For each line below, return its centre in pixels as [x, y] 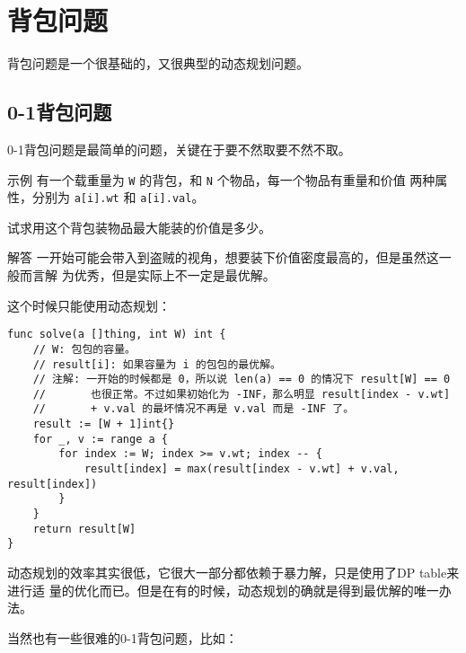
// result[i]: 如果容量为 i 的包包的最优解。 [157, 364]
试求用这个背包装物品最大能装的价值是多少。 [139, 227]
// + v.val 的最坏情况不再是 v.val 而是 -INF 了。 [193, 409]
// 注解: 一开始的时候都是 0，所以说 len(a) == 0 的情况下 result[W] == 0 [242, 379]
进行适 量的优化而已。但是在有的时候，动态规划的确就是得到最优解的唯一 [223, 590]
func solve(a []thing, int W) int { [117, 335]
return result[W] [84, 529]
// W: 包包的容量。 [84, 349]
